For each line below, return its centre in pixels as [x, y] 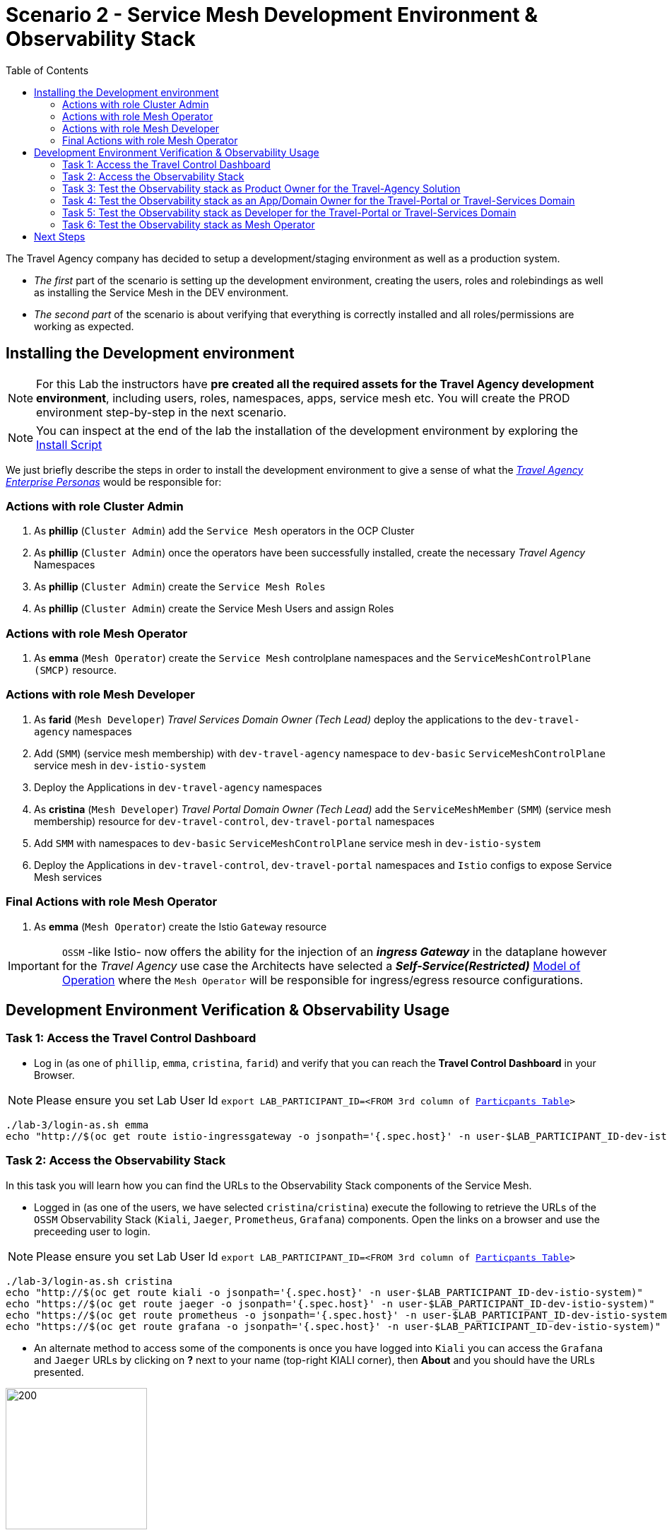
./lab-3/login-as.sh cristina [89, 1281]
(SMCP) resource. [76, 670]
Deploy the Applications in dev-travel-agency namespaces [178, 787]
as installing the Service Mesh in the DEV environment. [161, 292]
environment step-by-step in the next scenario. [161, 412]
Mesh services [68, 877]
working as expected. [84, 326]
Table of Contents [47, 70]
